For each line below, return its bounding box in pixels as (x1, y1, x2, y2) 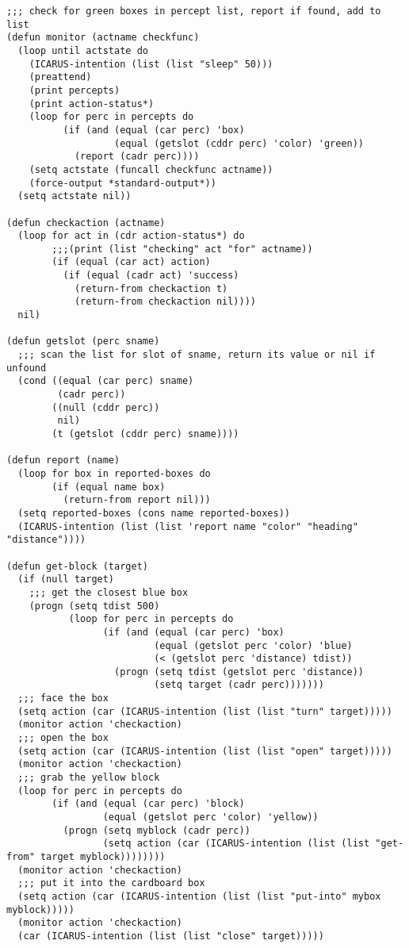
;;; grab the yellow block (17, 772, 160, 784)
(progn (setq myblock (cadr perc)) (63, 824, 250, 836)
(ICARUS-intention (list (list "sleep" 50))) (29, 58, 273, 70)
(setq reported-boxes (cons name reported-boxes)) (17, 507, 290, 519)
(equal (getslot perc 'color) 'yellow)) (102, 812, 319, 823)
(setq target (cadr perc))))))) (154, 679, 324, 691)
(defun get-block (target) (6, 560, 148, 572)
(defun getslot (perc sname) (6, 336, 160, 347)
